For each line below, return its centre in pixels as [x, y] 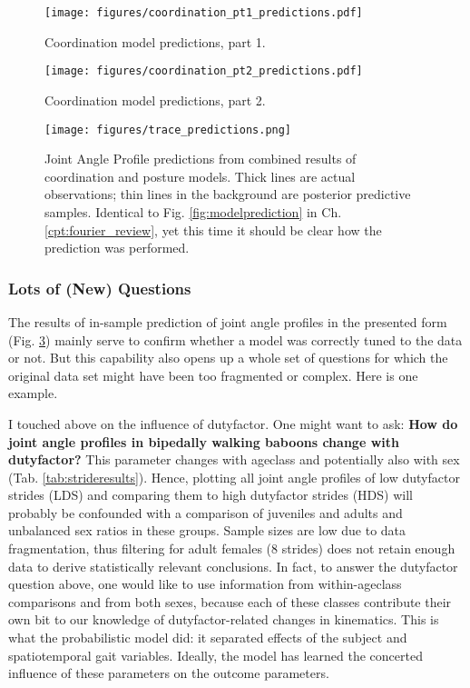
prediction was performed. [117, 248]
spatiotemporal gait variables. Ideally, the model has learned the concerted [215, 655]
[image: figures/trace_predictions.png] [168, 130]
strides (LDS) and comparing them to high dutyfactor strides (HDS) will [211, 495]
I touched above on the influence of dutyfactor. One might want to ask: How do [233, 423]
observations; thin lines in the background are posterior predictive [228, 194]
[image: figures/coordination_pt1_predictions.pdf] [204, 13]
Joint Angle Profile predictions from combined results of [201, 159]
